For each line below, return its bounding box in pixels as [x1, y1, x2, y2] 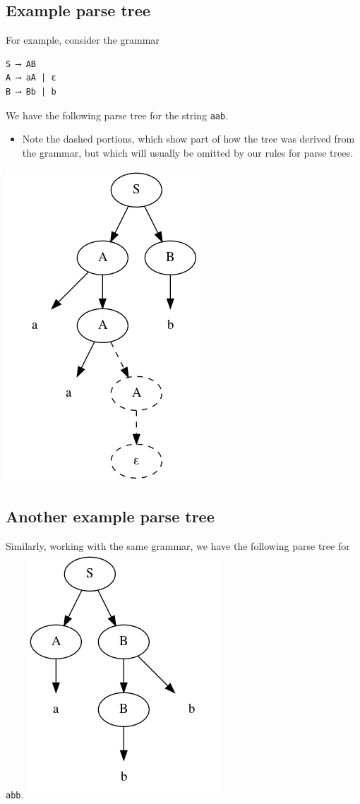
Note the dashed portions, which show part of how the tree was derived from [22, 131, 355, 146]
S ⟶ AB [6, 59, 36, 69]
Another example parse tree [6, 505, 215, 527]
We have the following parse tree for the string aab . [6, 107, 229, 122]
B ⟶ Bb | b [6, 86, 56, 97]
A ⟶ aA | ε [6, 73, 56, 83]
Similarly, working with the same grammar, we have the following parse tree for [6, 539, 350, 553]
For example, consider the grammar [6, 32, 160, 47]
